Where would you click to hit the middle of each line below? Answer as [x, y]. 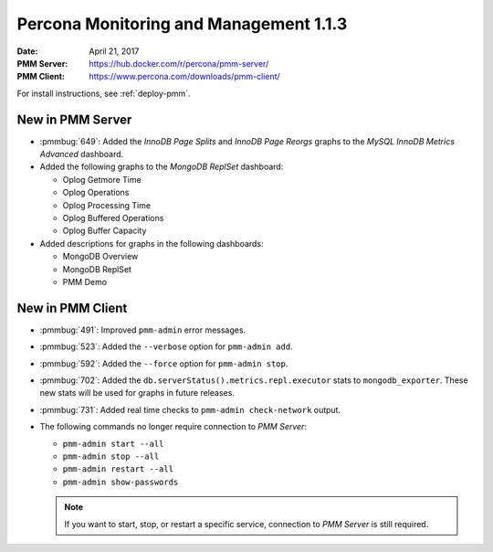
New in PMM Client [72, 308]
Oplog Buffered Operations [113, 218]
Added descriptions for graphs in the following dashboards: [152, 243]
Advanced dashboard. [82, 154]
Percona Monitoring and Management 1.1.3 [182, 24]
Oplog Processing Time [106, 205]
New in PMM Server [74, 119]
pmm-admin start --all [113, 444]
